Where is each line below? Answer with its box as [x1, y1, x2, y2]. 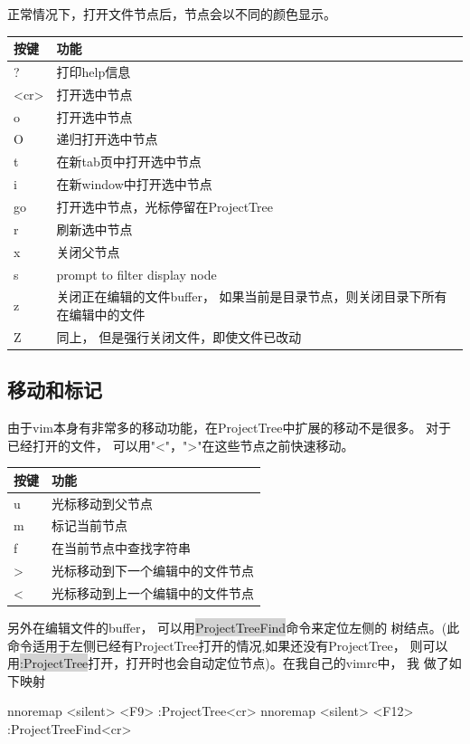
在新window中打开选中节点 [56, 175, 212, 194]
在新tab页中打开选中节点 [56, 152, 202, 171]
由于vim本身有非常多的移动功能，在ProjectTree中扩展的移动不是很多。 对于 [7, 418, 452, 437]
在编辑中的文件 [56, 304, 146, 323]
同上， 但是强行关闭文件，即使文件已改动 [56, 327, 302, 346]
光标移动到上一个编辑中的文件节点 [52, 584, 254, 603]
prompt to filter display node [56, 264, 217, 283]
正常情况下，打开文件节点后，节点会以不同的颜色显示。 [7, 5, 336, 23]
